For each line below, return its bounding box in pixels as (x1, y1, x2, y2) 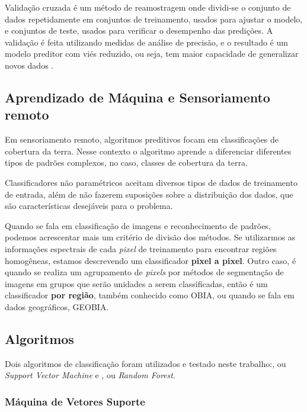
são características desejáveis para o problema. (5, 199, 173, 212)
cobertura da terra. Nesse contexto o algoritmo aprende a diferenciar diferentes (5, 144, 292, 157)
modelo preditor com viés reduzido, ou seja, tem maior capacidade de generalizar (5, 47, 299, 60)
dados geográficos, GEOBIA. (5, 300, 109, 313)
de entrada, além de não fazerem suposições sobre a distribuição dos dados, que (5, 188, 293, 200)
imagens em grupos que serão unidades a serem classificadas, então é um (5, 277, 268, 289)
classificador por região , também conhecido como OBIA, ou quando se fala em (5, 289, 295, 301)
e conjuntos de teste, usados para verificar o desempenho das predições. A (5, 24, 273, 37)
